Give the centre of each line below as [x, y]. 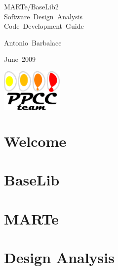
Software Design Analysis [43, 16]
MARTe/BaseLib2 [31, 6]
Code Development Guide [44, 26]
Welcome [35, 141]
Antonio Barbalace [33, 42]
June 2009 [20, 59]
